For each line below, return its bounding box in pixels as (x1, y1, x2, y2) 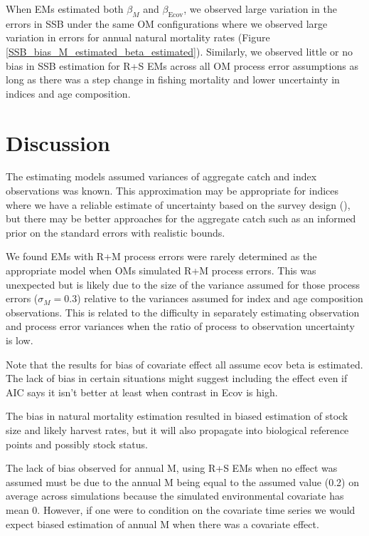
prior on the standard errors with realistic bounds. (6, 225, 225, 239)
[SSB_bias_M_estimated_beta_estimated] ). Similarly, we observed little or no (6, 43, 353, 58)
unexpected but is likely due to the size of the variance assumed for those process (6, 277, 360, 292)
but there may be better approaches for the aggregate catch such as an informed (6, 211, 356, 226)
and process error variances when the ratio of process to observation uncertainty (6, 319, 355, 334)
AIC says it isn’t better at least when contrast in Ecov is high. (6, 384, 278, 399)
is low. (6, 333, 33, 348)
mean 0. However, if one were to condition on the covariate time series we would (6, 502, 355, 517)
